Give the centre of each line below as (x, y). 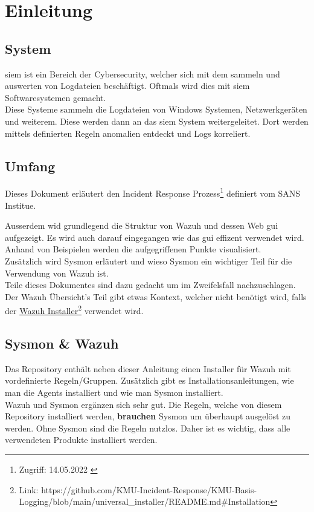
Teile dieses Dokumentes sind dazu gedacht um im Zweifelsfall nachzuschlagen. (150, 285)
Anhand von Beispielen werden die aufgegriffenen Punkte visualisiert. (133, 249)
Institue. (21, 205)
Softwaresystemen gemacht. (56, 97)
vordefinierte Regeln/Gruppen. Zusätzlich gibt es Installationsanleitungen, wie (149, 380)
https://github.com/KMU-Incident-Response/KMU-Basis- (149, 489)
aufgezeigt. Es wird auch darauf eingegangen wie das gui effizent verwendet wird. (155, 237)
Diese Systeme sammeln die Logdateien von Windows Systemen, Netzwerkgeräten (156, 109)
